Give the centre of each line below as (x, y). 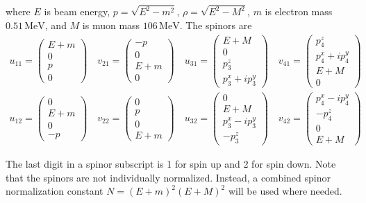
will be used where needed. (285, 191)
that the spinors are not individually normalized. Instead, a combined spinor (168, 177)
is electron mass (299, 11)
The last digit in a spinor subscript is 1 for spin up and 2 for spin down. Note (171, 164)
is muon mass (111, 25)
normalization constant (55, 191)
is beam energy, (77, 11)
